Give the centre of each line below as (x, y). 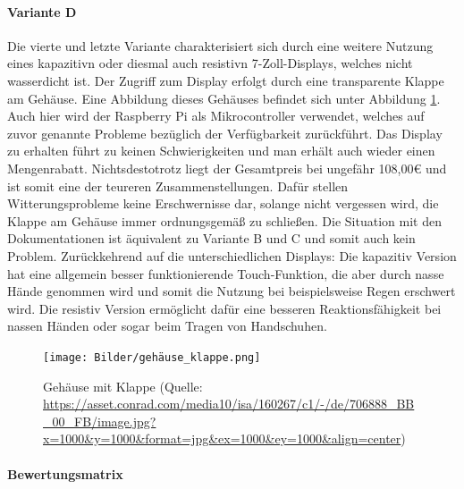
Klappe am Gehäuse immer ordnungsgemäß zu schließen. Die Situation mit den (224, 220)
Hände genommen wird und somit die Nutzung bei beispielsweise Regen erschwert (232, 291)
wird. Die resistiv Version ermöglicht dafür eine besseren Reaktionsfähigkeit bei (224, 308)
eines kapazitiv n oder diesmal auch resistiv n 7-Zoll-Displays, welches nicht (210, 63)
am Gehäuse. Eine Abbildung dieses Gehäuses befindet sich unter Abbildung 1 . (224, 98)
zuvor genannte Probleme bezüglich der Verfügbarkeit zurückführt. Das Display (225, 133)
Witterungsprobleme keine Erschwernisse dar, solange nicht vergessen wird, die (223, 203)
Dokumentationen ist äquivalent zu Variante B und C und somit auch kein (211, 238)
